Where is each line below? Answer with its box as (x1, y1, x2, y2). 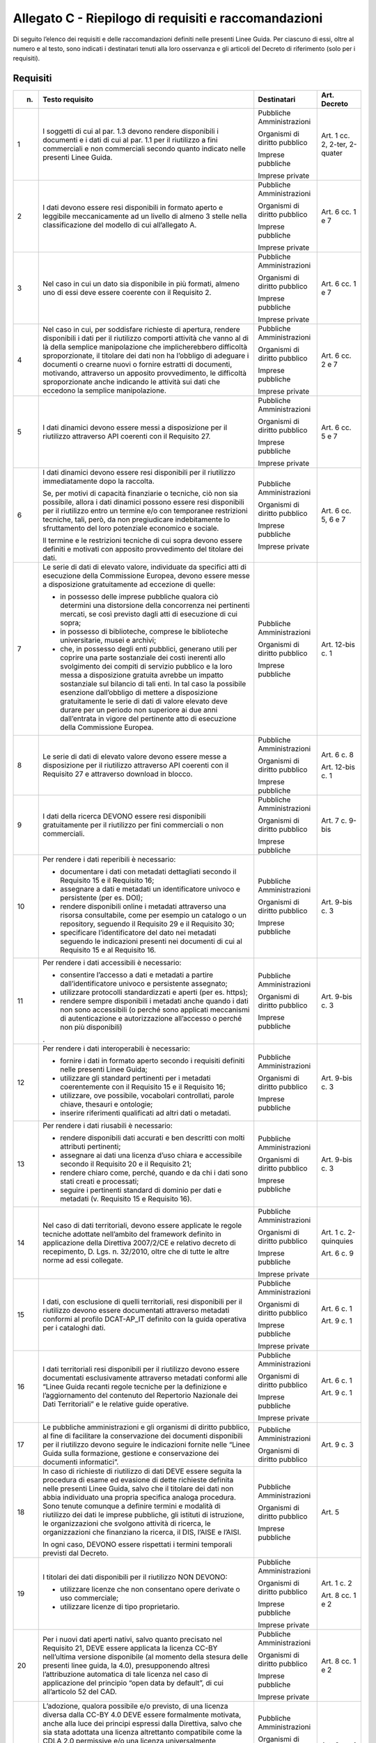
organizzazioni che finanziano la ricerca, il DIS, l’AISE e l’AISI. (42, 1528, 242, 1537)
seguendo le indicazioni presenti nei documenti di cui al (60, 936, 243, 946)
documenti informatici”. (42, 1457, 119, 1467)
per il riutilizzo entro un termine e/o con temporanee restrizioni (42, 506, 248, 516)
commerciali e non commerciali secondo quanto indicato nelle (42, 144, 246, 153)
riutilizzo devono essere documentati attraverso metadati (42, 1306, 230, 1316)
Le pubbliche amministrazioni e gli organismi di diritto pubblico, (42, 1422, 250, 1432)
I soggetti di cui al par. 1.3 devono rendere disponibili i (42, 126, 219, 136)
